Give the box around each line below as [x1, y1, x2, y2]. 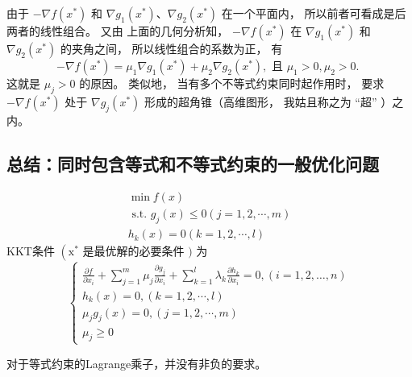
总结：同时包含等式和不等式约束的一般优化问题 [6, 151, 379, 176]
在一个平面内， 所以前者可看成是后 [221, 5, 406, 21]
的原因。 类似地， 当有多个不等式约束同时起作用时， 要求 [79, 75, 385, 91]
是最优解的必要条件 [82, 242, 185, 259]
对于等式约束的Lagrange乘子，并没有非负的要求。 [6, 354, 267, 371]
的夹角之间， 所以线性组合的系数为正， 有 [60, 40, 283, 56]
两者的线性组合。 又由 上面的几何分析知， [6, 23, 229, 39]
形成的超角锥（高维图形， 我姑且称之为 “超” [144, 93, 377, 110]
